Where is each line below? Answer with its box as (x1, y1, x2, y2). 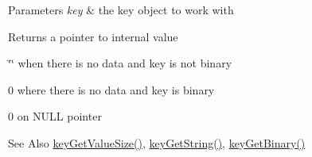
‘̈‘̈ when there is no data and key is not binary (8, 55, 232, 71)
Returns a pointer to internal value (8, 28, 178, 44)
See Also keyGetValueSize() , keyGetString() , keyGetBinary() (8, 134, 306, 151)
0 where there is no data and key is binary (8, 81, 215, 98)
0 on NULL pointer (8, 108, 102, 124)
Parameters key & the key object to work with (8, 2, 234, 17)
